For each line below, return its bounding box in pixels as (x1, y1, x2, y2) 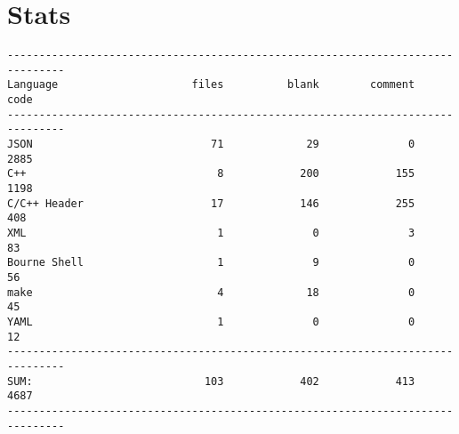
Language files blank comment (7, 78, 415, 92)
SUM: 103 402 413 (7, 374, 415, 388)
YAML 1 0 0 (7, 315, 415, 328)
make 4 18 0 (7, 285, 415, 299)
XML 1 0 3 (7, 227, 415, 239)
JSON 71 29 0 (7, 138, 415, 151)
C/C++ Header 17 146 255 (7, 197, 415, 210)
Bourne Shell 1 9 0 (7, 256, 415, 269)
